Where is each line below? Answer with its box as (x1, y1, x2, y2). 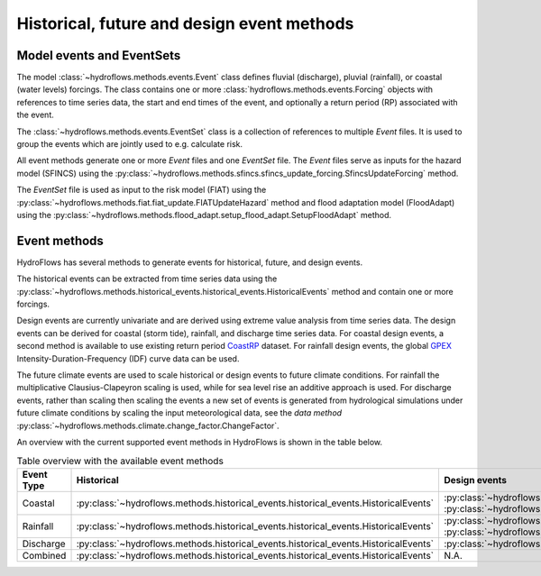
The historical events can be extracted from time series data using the (16, 273, 278, 284)
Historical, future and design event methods (16, 14, 354, 33)
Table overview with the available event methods (16, 454, 225, 467)
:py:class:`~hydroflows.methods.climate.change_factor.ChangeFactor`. (16, 420, 280, 431)
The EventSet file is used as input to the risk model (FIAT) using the (16, 185, 267, 196)
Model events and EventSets (16, 48, 181, 63)
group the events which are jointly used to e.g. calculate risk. (16, 139, 243, 150)
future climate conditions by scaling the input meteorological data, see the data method (16, 407, 343, 418)
